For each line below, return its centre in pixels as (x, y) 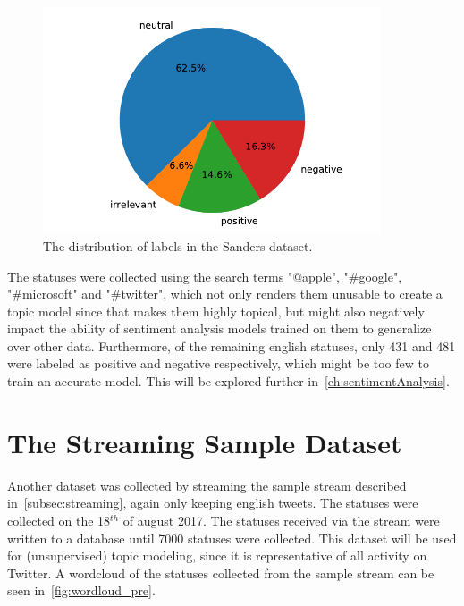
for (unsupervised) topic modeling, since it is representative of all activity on (217, 555)
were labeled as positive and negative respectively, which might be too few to (218, 363)
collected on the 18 (59, 520)
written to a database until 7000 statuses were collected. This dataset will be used (232, 538)
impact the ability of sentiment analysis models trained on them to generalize (219, 328)
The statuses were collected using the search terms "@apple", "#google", (205, 276)
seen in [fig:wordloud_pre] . (81, 590)
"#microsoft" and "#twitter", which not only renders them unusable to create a (225, 294)
